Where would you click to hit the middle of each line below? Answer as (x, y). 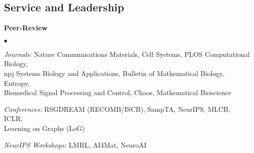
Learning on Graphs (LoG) (44, 128)
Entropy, (17, 83)
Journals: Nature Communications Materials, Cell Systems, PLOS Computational (127, 54)
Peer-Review (26, 28)
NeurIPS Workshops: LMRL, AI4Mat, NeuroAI (75, 144)
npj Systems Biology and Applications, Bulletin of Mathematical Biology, (114, 73)
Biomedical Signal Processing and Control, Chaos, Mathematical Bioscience (118, 92)
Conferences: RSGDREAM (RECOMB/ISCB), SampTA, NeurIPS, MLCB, (117, 109)
